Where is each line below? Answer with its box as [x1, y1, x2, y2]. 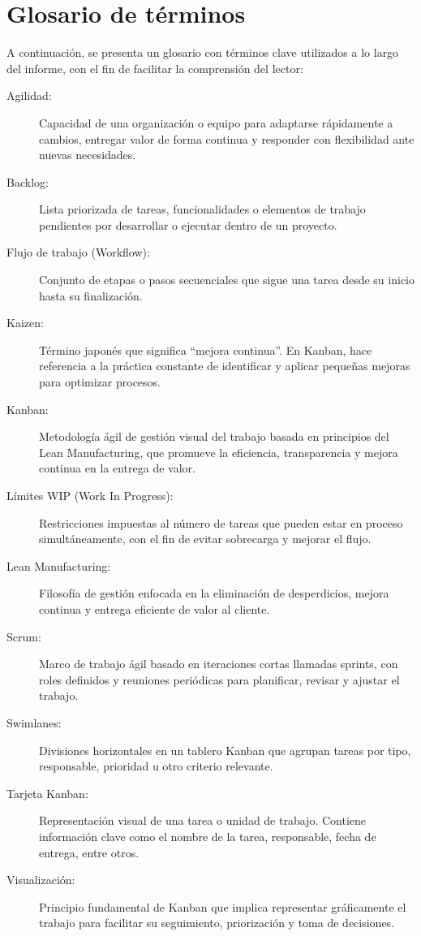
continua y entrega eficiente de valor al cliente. [39, 600, 270, 617]
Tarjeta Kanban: [6, 784, 88, 801]
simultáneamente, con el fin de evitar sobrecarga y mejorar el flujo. [39, 530, 372, 547]
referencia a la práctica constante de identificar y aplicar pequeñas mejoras [39, 357, 410, 374]
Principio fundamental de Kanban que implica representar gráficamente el [39, 898, 406, 915]
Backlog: [6, 173, 49, 190]
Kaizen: [6, 314, 44, 331]
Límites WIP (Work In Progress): [6, 487, 174, 503]
